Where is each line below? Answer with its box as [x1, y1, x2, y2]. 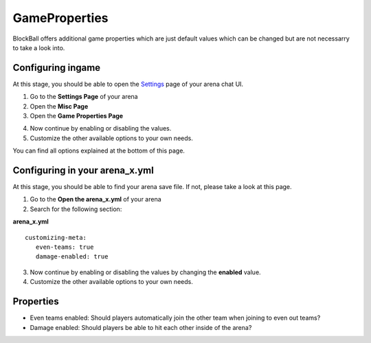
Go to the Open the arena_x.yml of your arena [30, 195, 161, 203]
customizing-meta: [25, 234, 87, 241]
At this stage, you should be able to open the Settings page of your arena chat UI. [12, 80, 244, 88]
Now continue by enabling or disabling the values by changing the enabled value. [30, 268, 261, 276]
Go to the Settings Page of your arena [30, 93, 138, 101]
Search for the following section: [30, 205, 122, 213]
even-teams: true [35, 243, 94, 251]
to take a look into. [12, 43, 65, 52]
